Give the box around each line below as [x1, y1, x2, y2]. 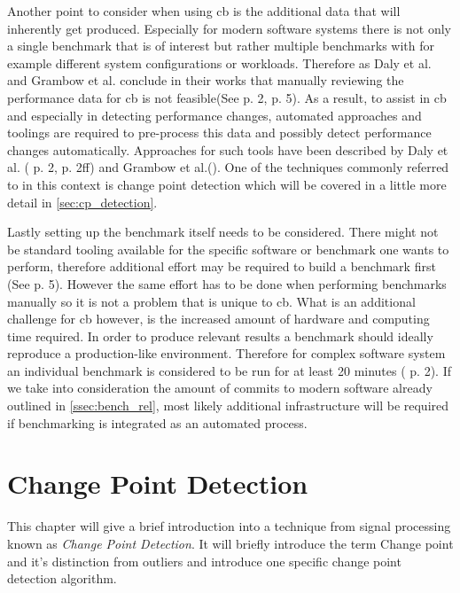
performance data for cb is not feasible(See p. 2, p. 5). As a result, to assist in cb [7, 88, 447, 106]
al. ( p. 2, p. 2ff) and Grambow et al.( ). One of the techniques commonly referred [7, 158, 449, 176]
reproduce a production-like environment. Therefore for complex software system [7, 344, 446, 363]
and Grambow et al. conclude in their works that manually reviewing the [7, 71, 404, 90]
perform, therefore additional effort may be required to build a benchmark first [7, 257, 436, 276]
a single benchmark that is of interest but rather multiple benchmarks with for [7, 36, 435, 55]
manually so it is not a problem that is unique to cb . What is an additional [7, 292, 416, 310]
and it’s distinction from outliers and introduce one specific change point [7, 551, 402, 570]
